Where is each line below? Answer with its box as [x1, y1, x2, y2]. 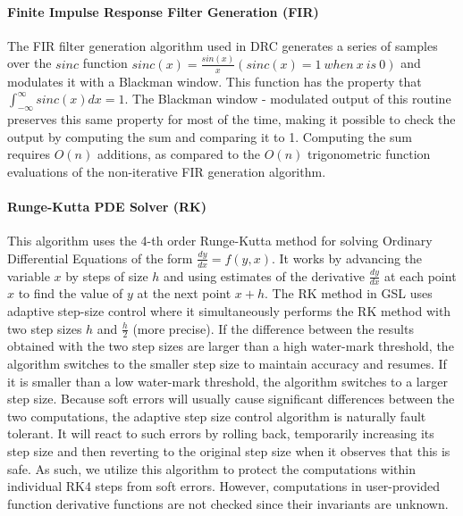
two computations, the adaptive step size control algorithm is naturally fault [7, 406, 426, 425]
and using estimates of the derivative [164, 266, 366, 285]
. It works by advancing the [271, 248, 423, 267]
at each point [384, 266, 457, 285]
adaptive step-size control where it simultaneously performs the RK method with [7, 302, 451, 320]
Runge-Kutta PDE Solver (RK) [7, 196, 206, 215]
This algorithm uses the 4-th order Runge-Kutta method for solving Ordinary [7, 231, 433, 250]
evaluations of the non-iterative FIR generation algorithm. [7, 162, 326, 180]
